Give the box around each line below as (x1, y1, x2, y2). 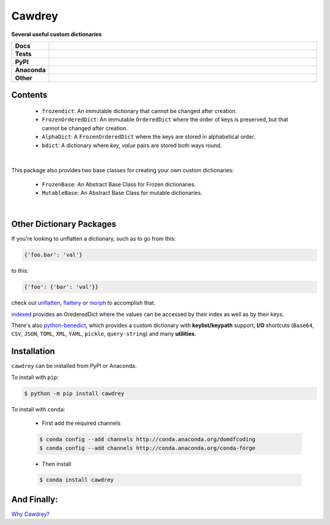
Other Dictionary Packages (11, 219, 117, 229)
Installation (11, 346, 55, 357)
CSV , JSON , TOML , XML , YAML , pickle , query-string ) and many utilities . (11, 330, 197, 337)
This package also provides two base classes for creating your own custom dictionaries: (11, 167, 234, 174)
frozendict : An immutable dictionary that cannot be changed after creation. (42, 107, 237, 114)
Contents (11, 90, 48, 100)
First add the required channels (42, 419, 121, 427)
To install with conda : (11, 405, 65, 413)
